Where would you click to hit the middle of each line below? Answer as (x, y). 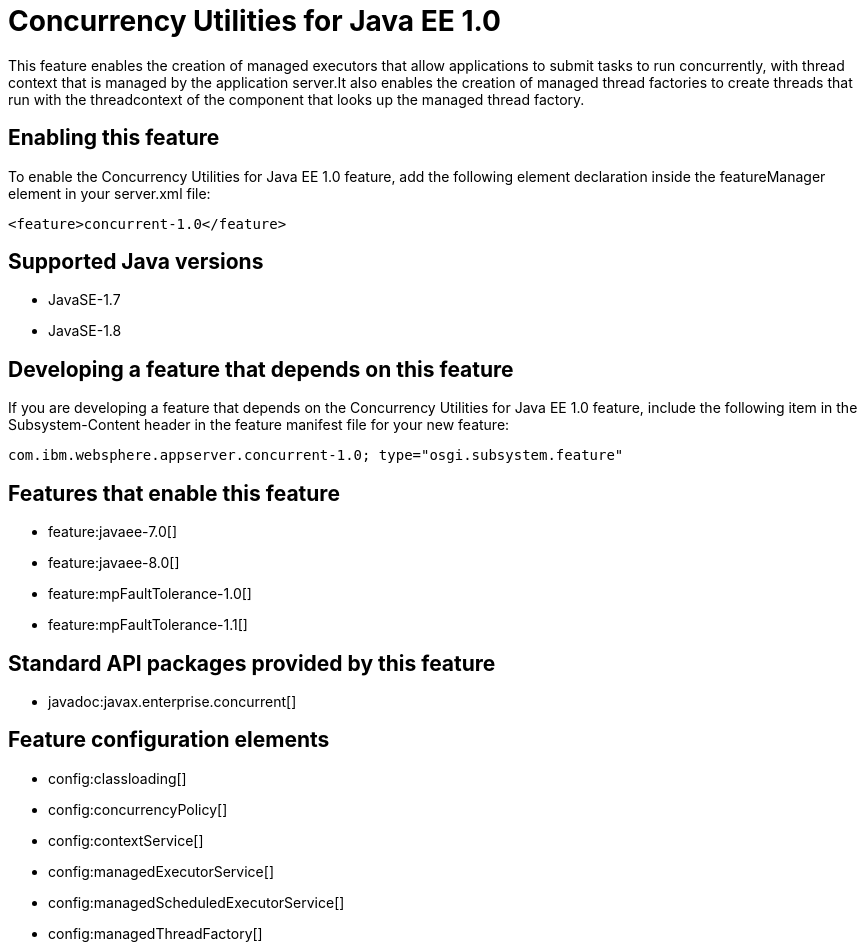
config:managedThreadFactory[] (155, 933)
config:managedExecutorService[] (161, 871)
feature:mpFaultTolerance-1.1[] (148, 625)
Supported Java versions (136, 262)
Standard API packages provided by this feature (252, 663)
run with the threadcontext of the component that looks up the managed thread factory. (296, 99)
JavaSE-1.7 (84, 300)
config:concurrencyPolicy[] (138, 809)
